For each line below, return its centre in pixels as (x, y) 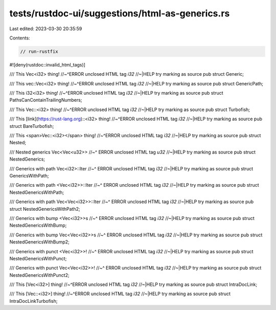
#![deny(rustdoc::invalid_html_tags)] (47, 64)
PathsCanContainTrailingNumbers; (46, 100)
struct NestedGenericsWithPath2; (45, 209)
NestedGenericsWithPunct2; (39, 275)
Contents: (20, 38)
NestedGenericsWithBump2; (40, 242)
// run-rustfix (39, 51)
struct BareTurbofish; (32, 126)
